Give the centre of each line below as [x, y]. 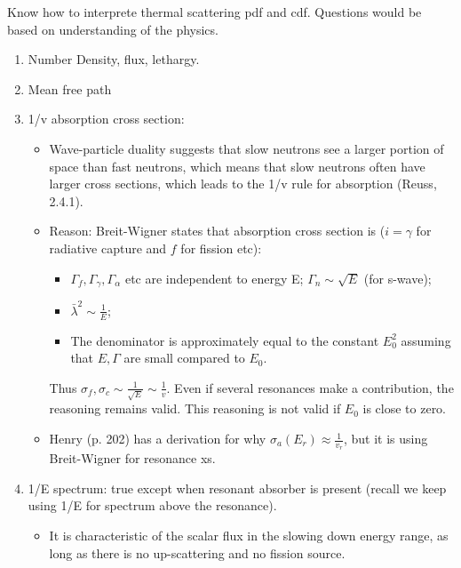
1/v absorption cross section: [106, 119]
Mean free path [70, 88]
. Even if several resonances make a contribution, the [310, 387]
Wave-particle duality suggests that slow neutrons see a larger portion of [246, 148]
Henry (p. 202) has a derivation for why [158, 439]
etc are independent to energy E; [214, 278]
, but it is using [385, 439]
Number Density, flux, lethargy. [114, 59]
